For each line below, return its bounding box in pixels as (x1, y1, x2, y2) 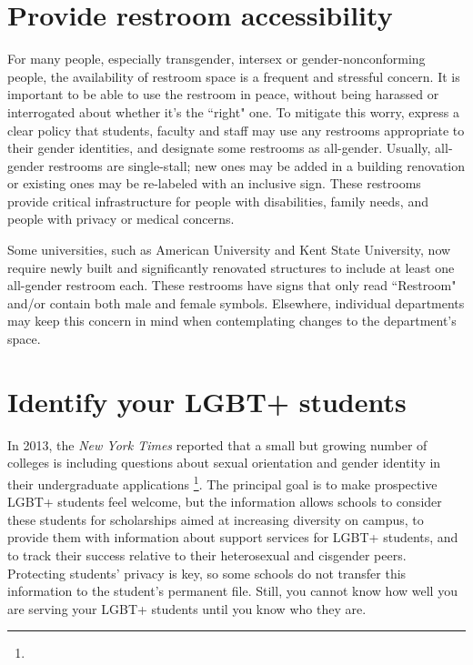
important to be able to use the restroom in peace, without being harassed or (7, 85, 439, 104)
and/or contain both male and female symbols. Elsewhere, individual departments (7, 293, 465, 312)
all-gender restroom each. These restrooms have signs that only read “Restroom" (7, 276, 457, 295)
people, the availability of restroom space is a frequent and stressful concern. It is (7, 66, 460, 86)
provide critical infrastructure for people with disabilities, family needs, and (7, 191, 428, 210)
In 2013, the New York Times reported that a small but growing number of (7, 435, 428, 454)
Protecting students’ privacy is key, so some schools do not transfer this (7, 563, 407, 582)
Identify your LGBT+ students (7, 382, 407, 419)
